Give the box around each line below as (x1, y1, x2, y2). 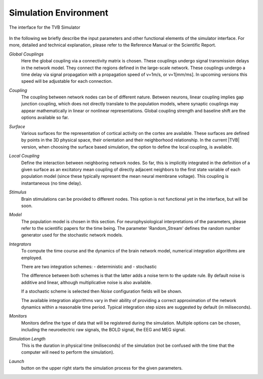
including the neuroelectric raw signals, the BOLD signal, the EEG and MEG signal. (21, 327, 186, 333)
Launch (9, 358, 24, 364)
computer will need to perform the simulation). (21, 349, 114, 355)
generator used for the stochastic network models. (21, 232, 123, 238)
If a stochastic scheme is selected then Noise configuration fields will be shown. (21, 288, 183, 294)
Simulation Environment (9, 7, 109, 18)
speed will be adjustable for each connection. (21, 78, 113, 84)
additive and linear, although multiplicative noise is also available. (21, 279, 152, 285)
